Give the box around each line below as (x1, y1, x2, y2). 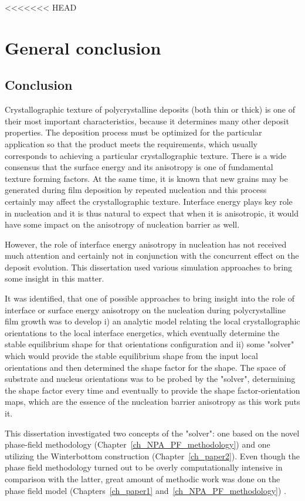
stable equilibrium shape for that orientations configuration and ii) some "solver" (5, 338, 294, 350)
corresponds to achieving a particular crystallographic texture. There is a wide (5, 149, 287, 161)
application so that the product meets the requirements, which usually (5, 137, 257, 150)
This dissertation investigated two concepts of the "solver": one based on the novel (5, 426, 300, 439)
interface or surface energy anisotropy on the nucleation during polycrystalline (5, 303, 286, 316)
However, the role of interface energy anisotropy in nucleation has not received (5, 238, 287, 250)
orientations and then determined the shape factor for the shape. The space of (5, 361, 286, 373)
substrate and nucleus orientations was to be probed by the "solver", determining (5, 373, 296, 385)
